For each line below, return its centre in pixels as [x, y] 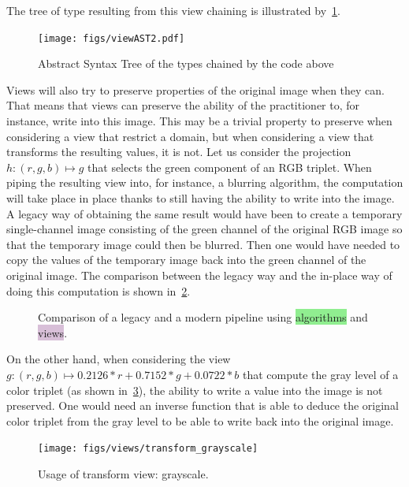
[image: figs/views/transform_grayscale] [148, 449]
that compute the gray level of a [320, 374]
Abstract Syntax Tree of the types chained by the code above [186, 63]
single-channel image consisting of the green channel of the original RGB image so [204, 229]
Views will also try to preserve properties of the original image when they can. [196, 89]
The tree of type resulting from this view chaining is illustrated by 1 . [173, 10]
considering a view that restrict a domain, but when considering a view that [190, 136]
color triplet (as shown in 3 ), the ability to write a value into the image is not [195, 390]
